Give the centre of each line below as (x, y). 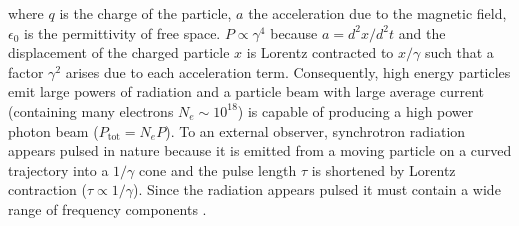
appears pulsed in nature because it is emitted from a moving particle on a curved (260, 150)
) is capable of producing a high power (355, 110)
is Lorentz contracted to (320, 52)
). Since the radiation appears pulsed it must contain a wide (317, 189)
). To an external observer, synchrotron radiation (315, 130)
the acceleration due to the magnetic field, (377, 13)
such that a (459, 52)
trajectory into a (58, 169)
